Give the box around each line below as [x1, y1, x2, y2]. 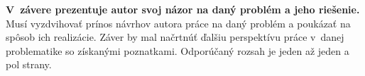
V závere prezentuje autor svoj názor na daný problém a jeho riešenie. [6, 2, 360, 16]
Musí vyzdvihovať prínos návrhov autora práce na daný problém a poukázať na [6, 15, 351, 30]
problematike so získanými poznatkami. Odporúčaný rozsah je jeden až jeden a [6, 43, 349, 58]
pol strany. [6, 57, 52, 72]
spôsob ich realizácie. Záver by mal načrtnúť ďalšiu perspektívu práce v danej [6, 30, 344, 44]
